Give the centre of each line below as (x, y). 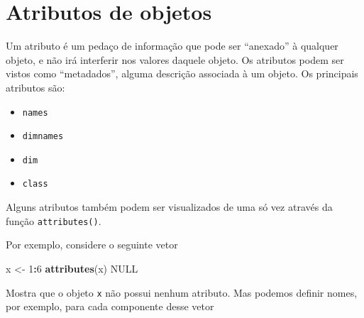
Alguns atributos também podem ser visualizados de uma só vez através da (169, 207)
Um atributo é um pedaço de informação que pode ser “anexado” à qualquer (172, 46)
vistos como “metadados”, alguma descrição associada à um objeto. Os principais (182, 73)
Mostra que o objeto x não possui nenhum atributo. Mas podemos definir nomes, (182, 292)
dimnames (43, 137)
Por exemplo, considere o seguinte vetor (92, 245)
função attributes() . (54, 220)
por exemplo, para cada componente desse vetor (110, 306)
